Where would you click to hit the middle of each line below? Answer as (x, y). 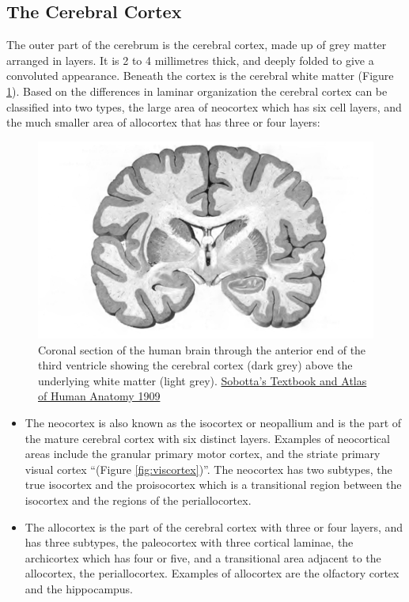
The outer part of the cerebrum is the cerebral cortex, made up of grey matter (197, 45)
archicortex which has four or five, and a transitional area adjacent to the (203, 557)
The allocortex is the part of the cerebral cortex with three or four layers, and (214, 526)
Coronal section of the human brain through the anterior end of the (202, 349)
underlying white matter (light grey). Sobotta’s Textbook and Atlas (203, 380)
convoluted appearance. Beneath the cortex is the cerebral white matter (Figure (200, 76)
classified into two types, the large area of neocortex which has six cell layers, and (204, 106)
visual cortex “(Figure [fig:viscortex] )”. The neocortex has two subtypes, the (208, 469)
